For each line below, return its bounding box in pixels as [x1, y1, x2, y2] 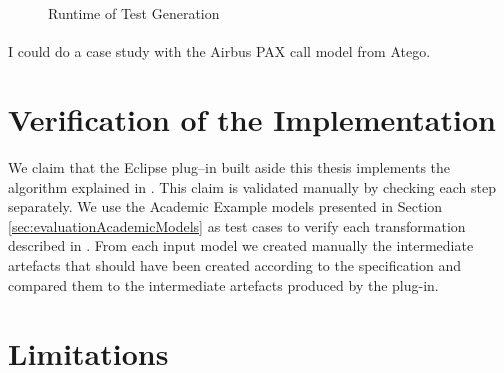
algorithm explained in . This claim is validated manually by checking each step [8, 176, 496, 197]
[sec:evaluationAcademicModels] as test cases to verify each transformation [8, 215, 466, 236]
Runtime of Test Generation [48, 3, 220, 23]
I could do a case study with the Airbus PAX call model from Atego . [8, 40, 431, 61]
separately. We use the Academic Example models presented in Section [8, 196, 443, 217]
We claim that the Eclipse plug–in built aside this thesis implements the [8, 156, 451, 177]
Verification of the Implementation [8, 99, 496, 140]
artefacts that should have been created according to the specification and [8, 254, 462, 275]
